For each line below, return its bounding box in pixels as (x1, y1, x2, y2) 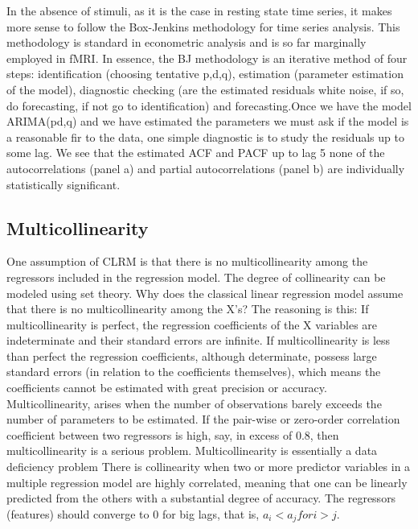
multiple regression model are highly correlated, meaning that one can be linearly (6, 473, 408, 490)
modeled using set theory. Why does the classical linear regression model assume (6, 284, 404, 301)
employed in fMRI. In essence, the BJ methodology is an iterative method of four (6, 49, 408, 66)
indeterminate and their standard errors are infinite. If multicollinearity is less (6, 332, 391, 349)
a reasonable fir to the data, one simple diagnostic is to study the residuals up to (6, 128, 404, 145)
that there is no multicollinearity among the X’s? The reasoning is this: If (6, 300, 369, 317)
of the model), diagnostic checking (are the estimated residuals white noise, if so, (6, 81, 404, 97)
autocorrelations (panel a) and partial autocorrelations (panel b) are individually (6, 159, 405, 176)
